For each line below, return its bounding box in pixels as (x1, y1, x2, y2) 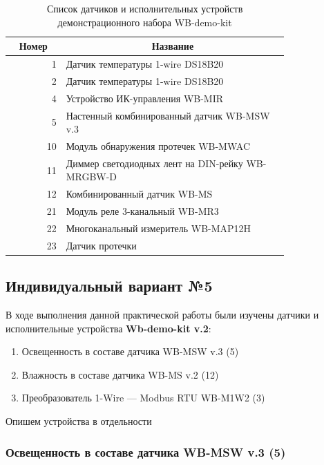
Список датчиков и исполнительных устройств (46, 1, 243, 15)
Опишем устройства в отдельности (6, 414, 152, 428)
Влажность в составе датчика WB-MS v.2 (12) (21, 367, 219, 381)
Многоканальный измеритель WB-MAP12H (66, 220, 251, 235)
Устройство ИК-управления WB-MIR (66, 91, 224, 105)
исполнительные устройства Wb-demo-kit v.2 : (6, 321, 211, 335)
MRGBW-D (66, 169, 117, 184)
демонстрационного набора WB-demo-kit (57, 15, 232, 29)
